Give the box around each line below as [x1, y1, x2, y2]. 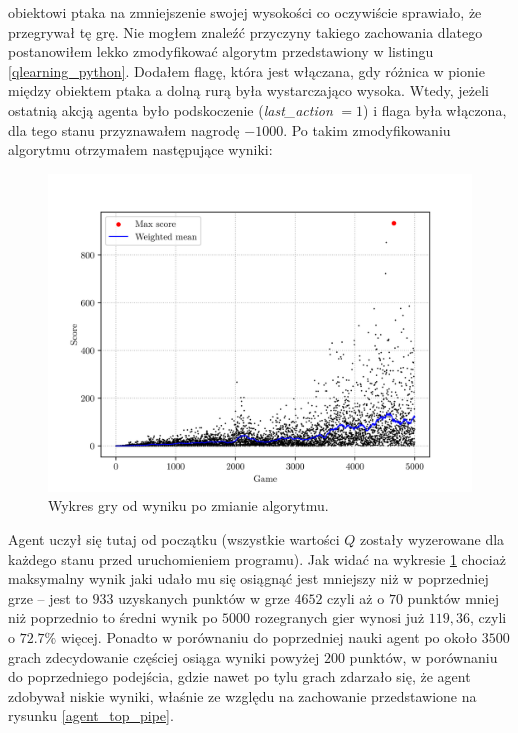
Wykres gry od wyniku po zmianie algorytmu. [48, 495, 329, 516]
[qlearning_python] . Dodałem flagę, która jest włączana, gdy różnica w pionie [8, 60, 485, 81]
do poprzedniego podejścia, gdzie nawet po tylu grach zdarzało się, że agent [8, 666, 471, 687]
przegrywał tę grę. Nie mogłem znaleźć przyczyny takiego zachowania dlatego [8, 21, 483, 42]
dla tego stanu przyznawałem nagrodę [8, 119, 240, 140]
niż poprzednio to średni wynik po [8, 607, 218, 628]
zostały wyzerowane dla [360, 528, 505, 549]
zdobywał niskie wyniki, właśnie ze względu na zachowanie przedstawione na [8, 685, 477, 706]
